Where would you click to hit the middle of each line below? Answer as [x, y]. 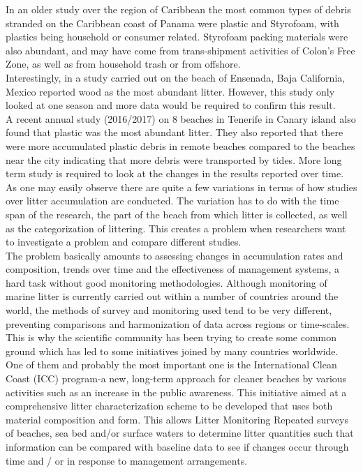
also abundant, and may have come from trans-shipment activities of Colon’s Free [180, 50]
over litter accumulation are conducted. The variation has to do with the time [172, 201]
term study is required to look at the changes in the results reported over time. [175, 173]
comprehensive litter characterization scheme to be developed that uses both [169, 406]
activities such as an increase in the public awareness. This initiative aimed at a [176, 392]
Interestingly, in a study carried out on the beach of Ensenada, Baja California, [176, 77]
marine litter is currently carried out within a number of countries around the [172, 296]
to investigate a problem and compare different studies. [124, 242]
